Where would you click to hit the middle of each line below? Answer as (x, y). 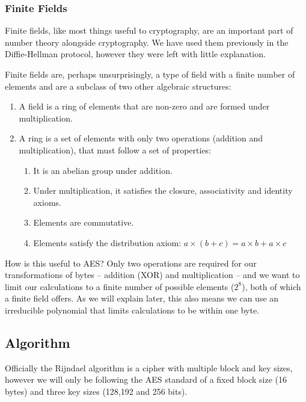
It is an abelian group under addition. (103, 170)
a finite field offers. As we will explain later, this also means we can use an (142, 298)
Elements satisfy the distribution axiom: (107, 242)
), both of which (271, 286)
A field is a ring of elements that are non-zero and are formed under (144, 106)
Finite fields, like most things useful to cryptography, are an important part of (149, 30)
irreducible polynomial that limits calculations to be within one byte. (132, 310)
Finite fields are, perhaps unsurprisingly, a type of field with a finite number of (150, 74)
